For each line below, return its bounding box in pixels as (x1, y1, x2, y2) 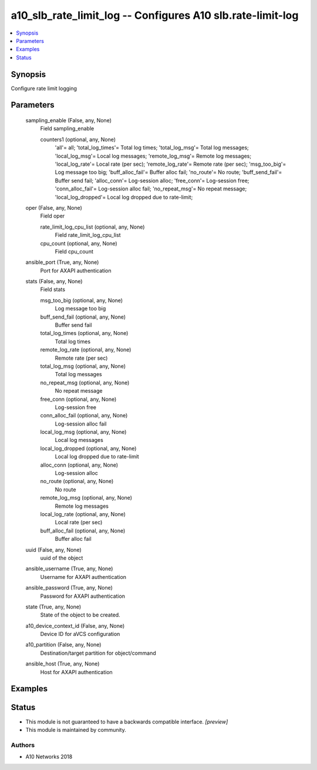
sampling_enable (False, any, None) (25, 117, 112, 124)
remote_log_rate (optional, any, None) (40, 346, 131, 353)
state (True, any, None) (25, 603, 82, 610)
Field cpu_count (55, 247, 94, 255)
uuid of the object (40, 554, 83, 561)
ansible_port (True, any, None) (25, 259, 99, 266)
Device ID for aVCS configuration (40, 631, 120, 638)
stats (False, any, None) (25, 278, 83, 285)
